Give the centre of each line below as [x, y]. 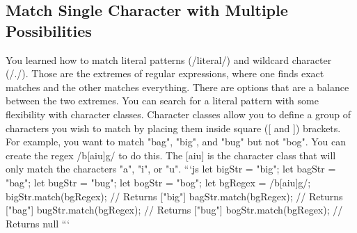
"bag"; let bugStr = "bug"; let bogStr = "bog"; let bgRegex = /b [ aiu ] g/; [158, 182]
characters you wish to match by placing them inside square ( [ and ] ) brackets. [173, 128]
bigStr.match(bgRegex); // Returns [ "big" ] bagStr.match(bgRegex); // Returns [174, 196]
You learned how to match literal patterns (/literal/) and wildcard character [169, 59]
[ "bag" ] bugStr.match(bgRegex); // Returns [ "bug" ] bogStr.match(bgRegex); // [174, 210]
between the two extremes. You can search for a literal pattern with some [162, 101]
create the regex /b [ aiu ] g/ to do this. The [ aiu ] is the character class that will [171, 155]
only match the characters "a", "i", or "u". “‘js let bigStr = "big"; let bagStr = [171, 169]
